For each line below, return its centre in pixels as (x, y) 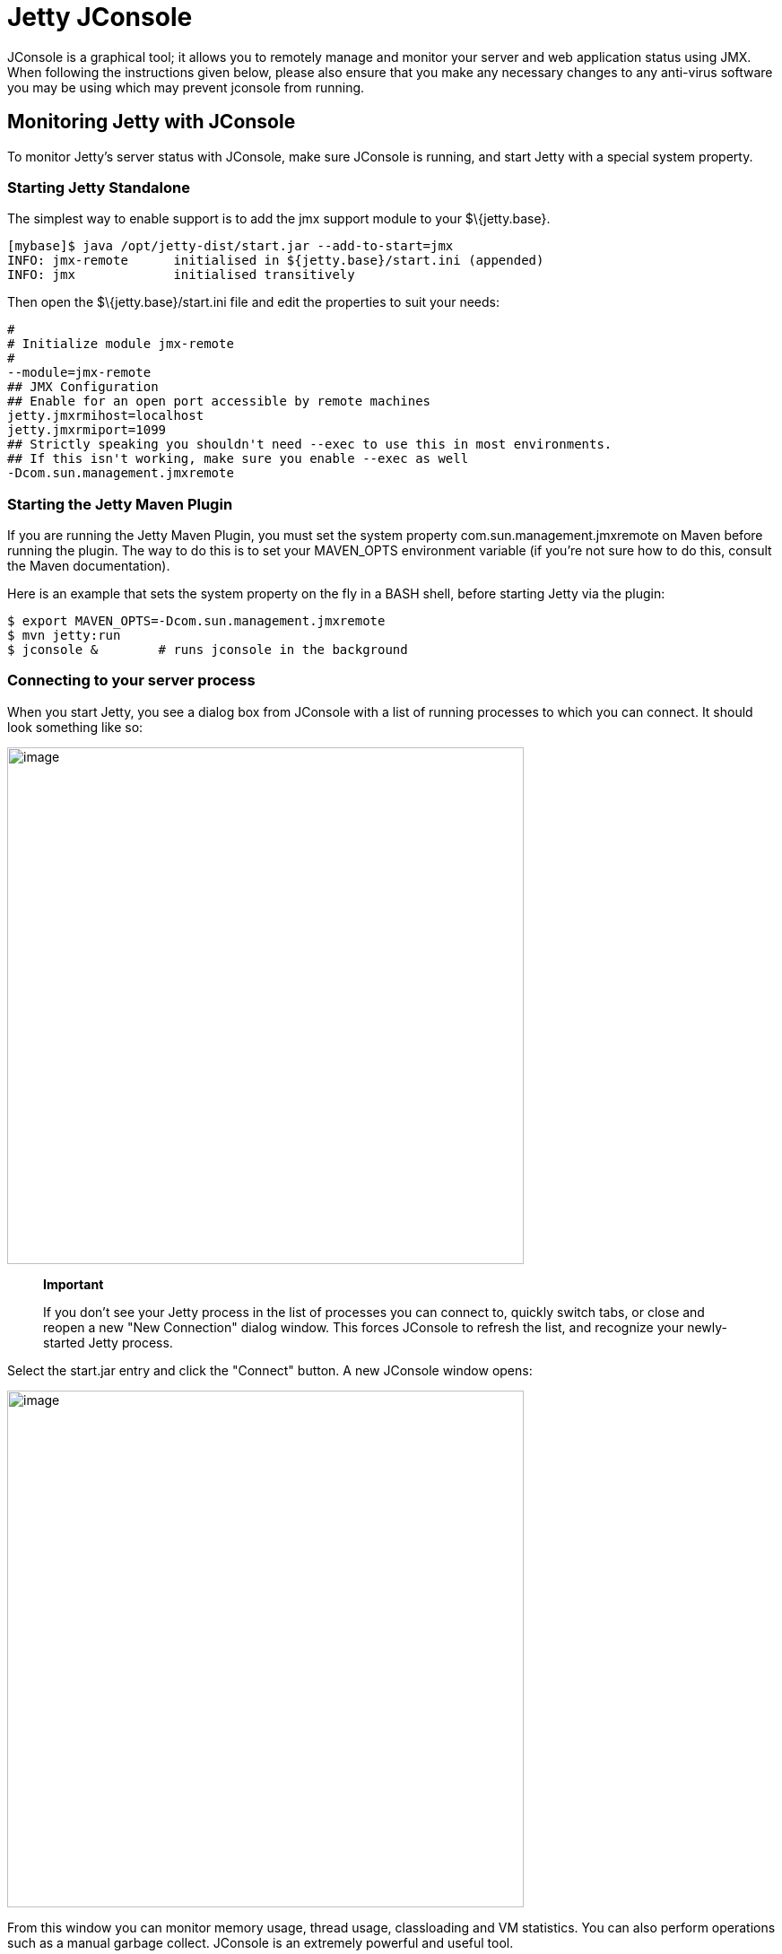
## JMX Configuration (83, 387)
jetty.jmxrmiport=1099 (87, 430)
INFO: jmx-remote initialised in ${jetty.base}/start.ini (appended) (276, 261)
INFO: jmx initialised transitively (181, 275)
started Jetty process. (108, 1342)
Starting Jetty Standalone (99, 187)
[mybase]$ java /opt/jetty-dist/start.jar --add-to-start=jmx (230, 246)
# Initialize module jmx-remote (121, 344)
